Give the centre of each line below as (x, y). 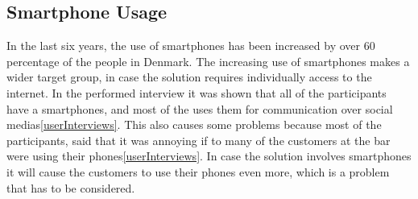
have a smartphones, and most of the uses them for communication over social (200, 108)
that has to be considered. (71, 187)
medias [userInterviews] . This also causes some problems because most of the (194, 124)
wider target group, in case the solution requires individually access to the (189, 77)
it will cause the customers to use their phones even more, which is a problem (198, 171)
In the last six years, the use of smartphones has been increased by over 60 (191, 46)
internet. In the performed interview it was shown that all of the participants (197, 92)
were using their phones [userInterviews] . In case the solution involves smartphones (209, 156)
